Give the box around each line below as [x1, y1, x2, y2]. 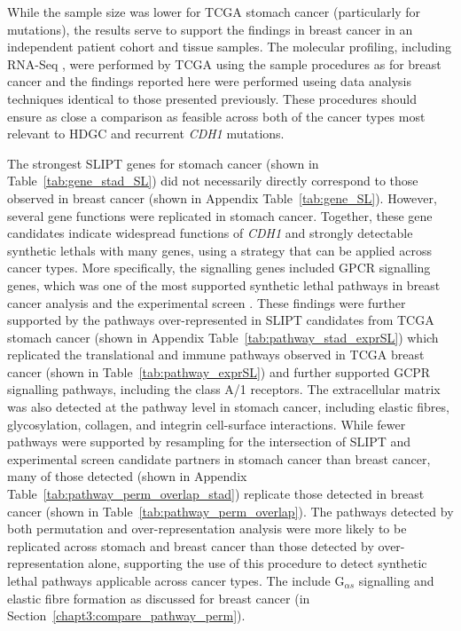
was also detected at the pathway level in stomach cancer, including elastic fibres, [7, 398, 449, 416]
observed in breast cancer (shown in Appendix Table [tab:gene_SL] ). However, [7, 188, 437, 207]
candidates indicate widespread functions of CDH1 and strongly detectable [7, 224, 413, 242]
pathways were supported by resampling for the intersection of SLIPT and [7, 432, 411, 451]
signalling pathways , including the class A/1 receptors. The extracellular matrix [7, 380, 441, 398]
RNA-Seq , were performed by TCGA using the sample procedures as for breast [7, 54, 441, 73]
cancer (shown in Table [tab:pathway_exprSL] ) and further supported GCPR [7, 362, 431, 381]
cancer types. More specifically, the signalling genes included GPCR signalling [7, 258, 431, 277]
